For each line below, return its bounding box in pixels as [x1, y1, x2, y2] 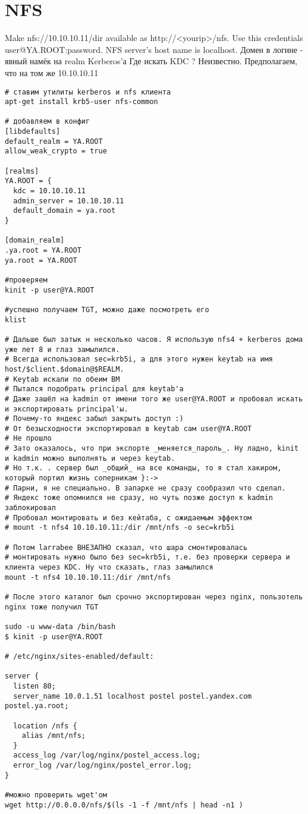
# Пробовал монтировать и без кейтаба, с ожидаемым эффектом [5, 513, 252, 522]
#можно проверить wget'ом [5, 791, 107, 800]
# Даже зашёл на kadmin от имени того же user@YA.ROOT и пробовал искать [5, 394, 303, 403]
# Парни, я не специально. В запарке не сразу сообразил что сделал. [5, 483, 286, 492]
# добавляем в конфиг [5, 117, 90, 126]
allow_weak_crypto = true [5, 147, 107, 156]
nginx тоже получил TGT [5, 602, 99, 611]
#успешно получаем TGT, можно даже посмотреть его [5, 305, 209, 314]
